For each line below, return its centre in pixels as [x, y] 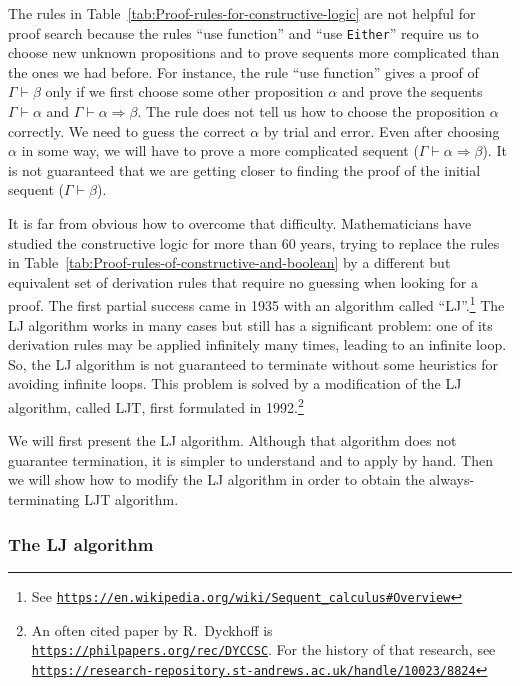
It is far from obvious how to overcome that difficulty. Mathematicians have [240, 223]
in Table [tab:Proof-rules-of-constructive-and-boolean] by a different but [229, 262]
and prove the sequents [412, 91]
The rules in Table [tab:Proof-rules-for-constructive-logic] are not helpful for [242, 13]
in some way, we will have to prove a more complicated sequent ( [220, 150]
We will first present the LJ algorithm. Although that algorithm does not [232, 440]
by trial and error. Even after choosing [381, 130]
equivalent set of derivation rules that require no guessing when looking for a [243, 281]
